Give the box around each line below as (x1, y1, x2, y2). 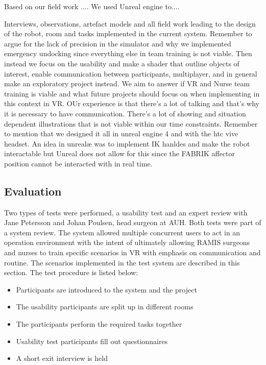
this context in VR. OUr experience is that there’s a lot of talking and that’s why (4, 98, 259, 109)
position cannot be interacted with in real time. (4, 158, 153, 168)
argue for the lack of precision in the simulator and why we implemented (4, 38, 231, 48)
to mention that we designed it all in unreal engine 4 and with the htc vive (4, 128, 238, 139)
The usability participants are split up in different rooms (16, 301, 194, 312)
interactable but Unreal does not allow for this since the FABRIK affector (4, 148, 235, 159)
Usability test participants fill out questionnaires (16, 335, 168, 346)
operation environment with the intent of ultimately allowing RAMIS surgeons (4, 237, 250, 248)
